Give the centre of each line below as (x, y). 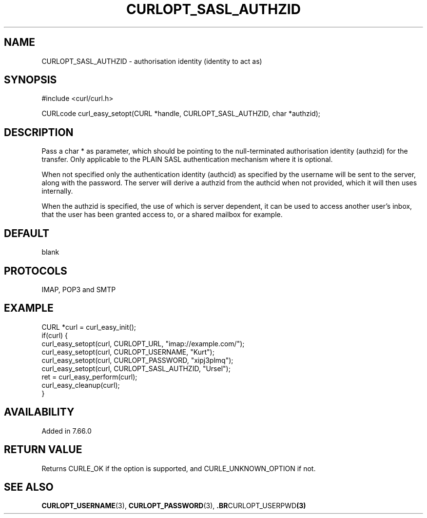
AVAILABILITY (39, 412)
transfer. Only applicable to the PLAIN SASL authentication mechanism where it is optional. (187, 159)
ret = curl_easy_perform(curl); (89, 377)
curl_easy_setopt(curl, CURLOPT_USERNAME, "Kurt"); (128, 352)
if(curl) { (55, 335)
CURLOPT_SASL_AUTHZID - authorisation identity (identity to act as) (152, 61)
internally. (57, 191)
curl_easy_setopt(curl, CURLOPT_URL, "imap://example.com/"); (143, 343)
